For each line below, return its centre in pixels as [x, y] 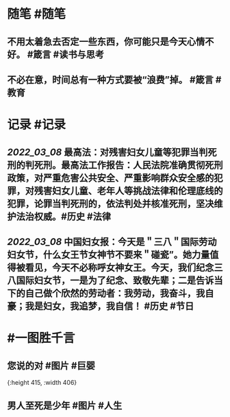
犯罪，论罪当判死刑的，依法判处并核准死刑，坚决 [111, 203]
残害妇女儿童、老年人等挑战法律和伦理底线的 [128, 190]
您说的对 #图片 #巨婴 [51, 365]
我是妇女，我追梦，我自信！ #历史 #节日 [110, 306]
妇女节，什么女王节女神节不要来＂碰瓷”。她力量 [108, 254]
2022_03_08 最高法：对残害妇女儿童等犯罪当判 [107, 152]
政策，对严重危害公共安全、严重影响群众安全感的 [111, 178]
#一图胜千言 [41, 338]
